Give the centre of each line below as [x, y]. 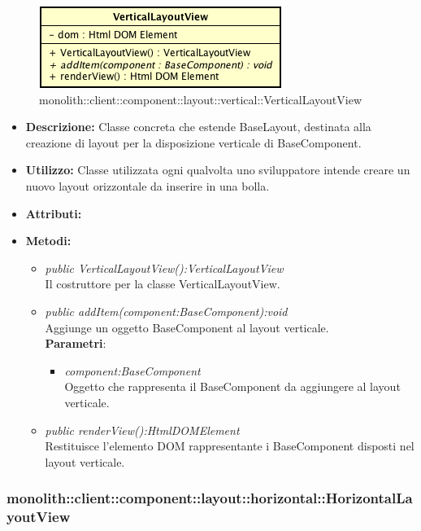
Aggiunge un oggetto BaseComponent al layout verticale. [187, 327]
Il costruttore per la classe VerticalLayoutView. [163, 284]
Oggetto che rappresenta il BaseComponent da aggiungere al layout [232, 386]
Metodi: [48, 241]
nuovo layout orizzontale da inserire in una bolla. [148, 185]
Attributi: [54, 213]
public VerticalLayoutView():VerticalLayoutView [164, 268]
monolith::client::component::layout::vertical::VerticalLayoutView [200, 99]
